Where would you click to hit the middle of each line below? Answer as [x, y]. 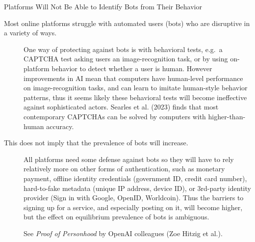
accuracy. [60, 126]
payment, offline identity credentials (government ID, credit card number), [135, 178]
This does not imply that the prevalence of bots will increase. [96, 143]
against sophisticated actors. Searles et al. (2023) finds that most [121, 107]
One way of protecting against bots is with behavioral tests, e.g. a [123, 49]
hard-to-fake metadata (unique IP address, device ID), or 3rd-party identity [137, 188]
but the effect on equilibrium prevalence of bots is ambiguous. [116, 217]
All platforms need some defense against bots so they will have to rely [129, 159]
